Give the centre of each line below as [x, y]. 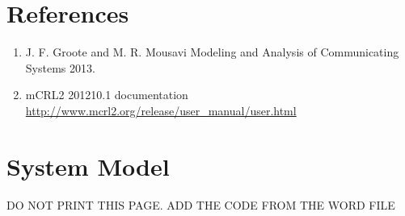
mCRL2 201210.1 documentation [107, 95]
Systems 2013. [60, 67]
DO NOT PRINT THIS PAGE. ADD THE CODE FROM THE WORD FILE [201, 204]
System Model [88, 166]
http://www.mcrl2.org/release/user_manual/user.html [161, 110]
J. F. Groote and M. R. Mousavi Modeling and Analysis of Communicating [212, 52]
